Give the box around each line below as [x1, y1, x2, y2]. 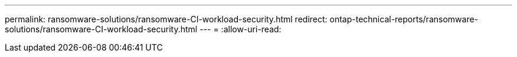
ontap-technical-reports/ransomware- [329, 14, 479, 24]
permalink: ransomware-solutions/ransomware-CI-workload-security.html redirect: [5, 14, 328, 24]
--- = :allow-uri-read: [199, 24, 282, 34]
